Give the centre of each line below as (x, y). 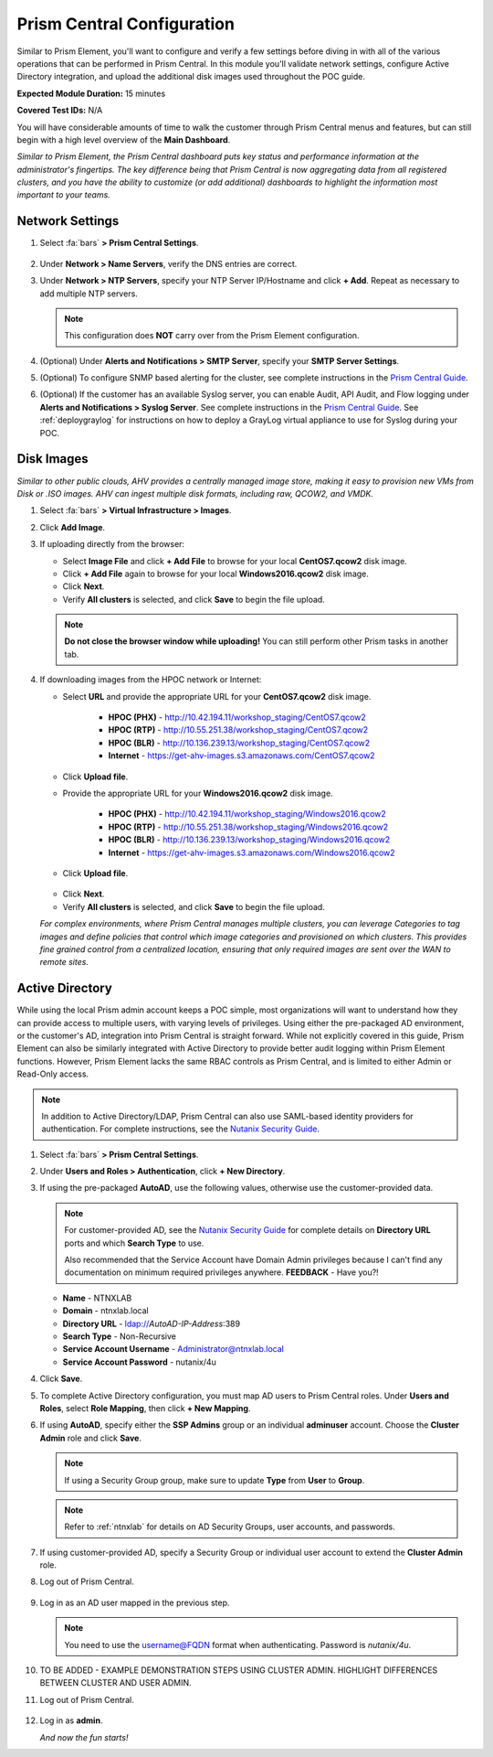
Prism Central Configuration (126, 24)
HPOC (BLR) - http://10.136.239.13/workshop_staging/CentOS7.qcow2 (239, 743)
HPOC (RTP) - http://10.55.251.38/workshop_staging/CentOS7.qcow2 (238, 730)
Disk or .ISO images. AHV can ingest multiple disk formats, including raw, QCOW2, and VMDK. (195, 493)
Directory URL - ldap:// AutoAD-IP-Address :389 (152, 1323)
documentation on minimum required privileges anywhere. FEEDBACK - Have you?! (221, 1272)
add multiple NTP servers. (89, 294)
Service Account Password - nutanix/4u (139, 1362)
